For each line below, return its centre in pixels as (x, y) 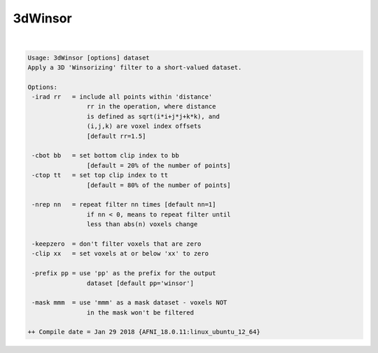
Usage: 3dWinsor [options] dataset (89, 57)
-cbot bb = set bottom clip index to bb (106, 155)
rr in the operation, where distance (151, 106)
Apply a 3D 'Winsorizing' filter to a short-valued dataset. (135, 67)
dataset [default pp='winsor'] (140, 283)
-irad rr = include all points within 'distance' (122, 97)
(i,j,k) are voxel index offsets (144, 126)
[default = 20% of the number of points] (159, 165)
